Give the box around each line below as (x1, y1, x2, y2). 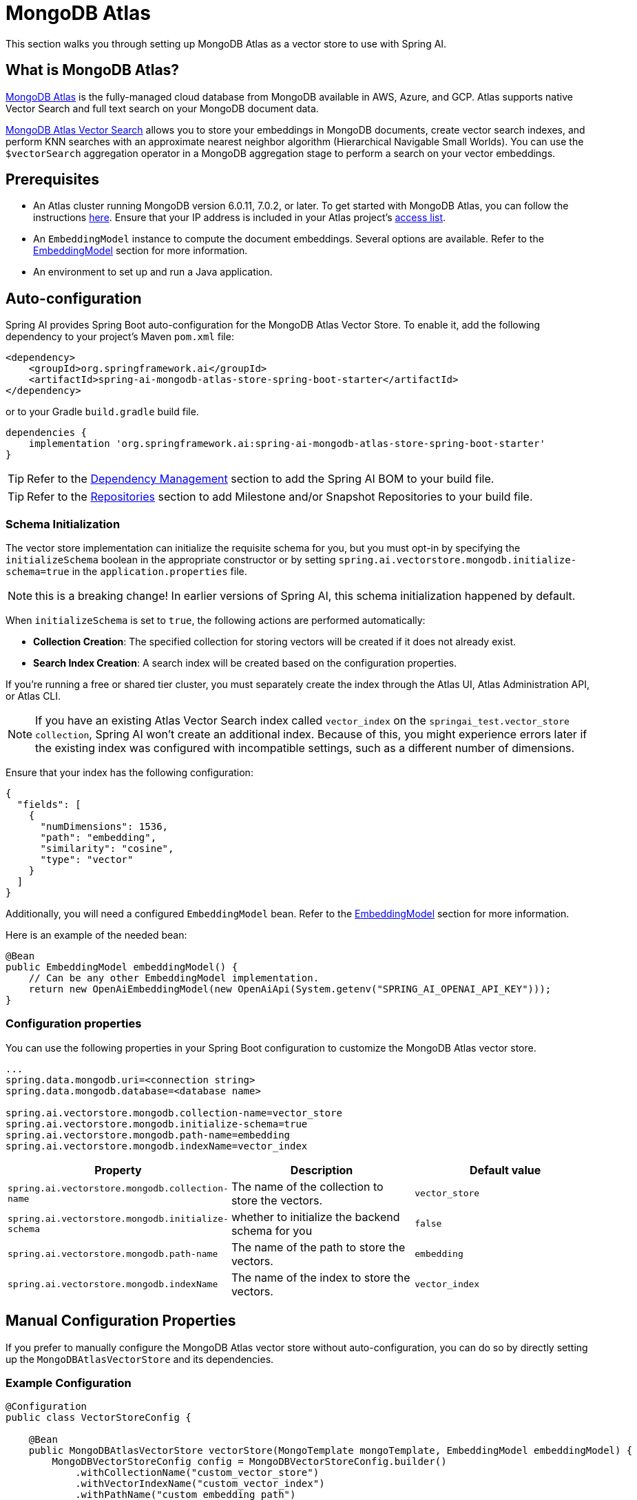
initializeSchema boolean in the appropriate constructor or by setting (6, 554, 336, 566)
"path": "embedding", (40, 832, 157, 844)
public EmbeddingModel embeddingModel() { (6, 961, 238, 973)
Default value (470, 1163, 541, 1177)
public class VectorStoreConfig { (6, 1412, 191, 1424)
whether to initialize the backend (231, 1209, 400, 1224)
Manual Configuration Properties (6, 1312, 236, 1330)
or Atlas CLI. (6, 690, 61, 702)
